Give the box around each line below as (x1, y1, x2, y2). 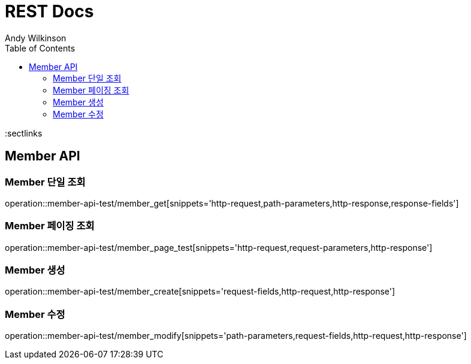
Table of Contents (5, 43, 76, 53)
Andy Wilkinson (5, 32, 67, 43)
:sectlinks (5, 128, 43, 138)
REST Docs (5, 1, 94, 22)
